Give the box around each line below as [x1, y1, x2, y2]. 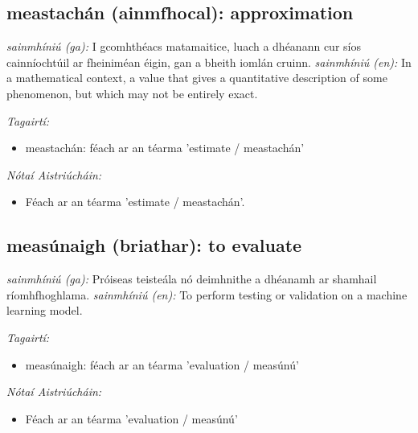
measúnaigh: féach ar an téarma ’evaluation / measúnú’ [25, 356, 299, 373]
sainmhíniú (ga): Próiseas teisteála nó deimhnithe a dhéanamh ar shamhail [6, 270, 377, 287]
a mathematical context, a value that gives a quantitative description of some [6, 69, 387, 86]
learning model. [6, 302, 83, 319]
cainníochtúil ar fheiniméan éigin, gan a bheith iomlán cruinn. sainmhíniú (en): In [6, 53, 412, 70]
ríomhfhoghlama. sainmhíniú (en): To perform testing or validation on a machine [6, 286, 408, 303]
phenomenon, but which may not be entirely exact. [6, 85, 258, 101]
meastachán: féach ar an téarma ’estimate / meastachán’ [25, 139, 305, 156]
